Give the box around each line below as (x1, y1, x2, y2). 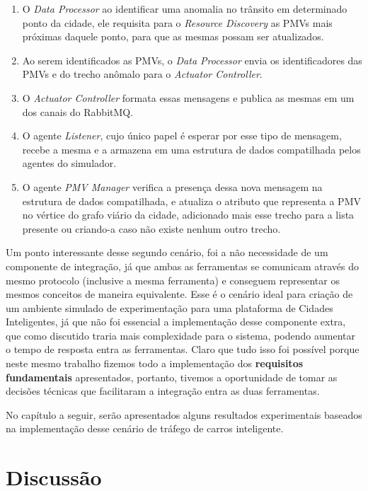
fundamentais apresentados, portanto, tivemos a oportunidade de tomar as (6, 369, 338, 384)
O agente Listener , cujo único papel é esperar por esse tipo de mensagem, (22, 128, 342, 143)
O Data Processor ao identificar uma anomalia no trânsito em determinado (22, 1, 347, 16)
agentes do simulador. (22, 156, 117, 171)
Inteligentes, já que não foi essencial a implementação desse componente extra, (6, 314, 346, 329)
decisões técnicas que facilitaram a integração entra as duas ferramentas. (6, 383, 320, 398)
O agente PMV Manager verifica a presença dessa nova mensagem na (22, 179, 323, 194)
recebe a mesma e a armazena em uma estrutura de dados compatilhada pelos (22, 141, 361, 156)
